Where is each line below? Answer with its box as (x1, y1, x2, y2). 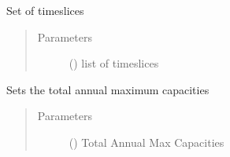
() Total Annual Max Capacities (69, 133, 224, 150)
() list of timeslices (69, 55, 159, 71)
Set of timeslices (6, 2, 84, 18)
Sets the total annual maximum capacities (6, 81, 210, 97)
